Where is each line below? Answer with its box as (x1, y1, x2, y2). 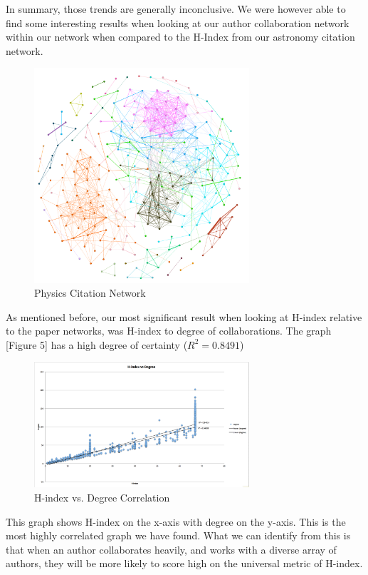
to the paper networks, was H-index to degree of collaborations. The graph (6, 323, 332, 338)
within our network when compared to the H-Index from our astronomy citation (6, 29, 355, 44)
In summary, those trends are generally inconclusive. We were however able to (6, 1, 346, 16)
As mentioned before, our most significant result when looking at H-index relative (6, 309, 362, 324)
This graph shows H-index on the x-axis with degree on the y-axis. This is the (6, 514, 346, 529)
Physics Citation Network (34, 285, 146, 300)
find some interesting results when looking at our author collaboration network (6, 15, 349, 30)
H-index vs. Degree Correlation (34, 490, 170, 505)
